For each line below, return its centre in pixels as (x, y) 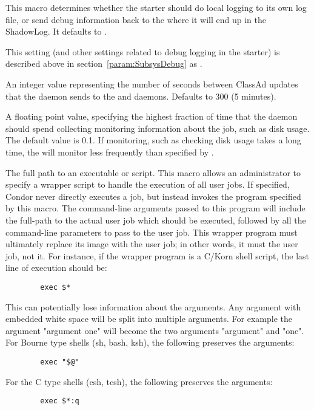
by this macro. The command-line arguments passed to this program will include (155, 208)
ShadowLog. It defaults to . (56, 31)
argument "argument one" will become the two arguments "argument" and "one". (155, 330)
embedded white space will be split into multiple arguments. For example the (149, 319)
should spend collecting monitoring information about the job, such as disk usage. (158, 128)
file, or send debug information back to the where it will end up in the (136, 19)
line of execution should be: (56, 268)
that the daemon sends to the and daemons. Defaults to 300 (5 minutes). (141, 96)
